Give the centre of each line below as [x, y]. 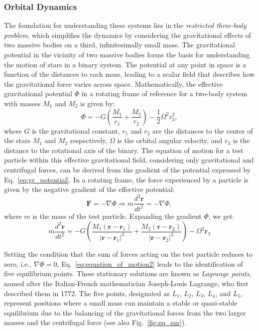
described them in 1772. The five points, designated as [87, 293]
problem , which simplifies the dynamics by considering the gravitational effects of [128, 35]
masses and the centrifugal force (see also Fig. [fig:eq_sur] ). [95, 322]
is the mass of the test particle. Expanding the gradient [117, 216]
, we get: [221, 216]
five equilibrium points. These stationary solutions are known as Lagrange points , [128, 273]
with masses [22, 103]
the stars [17, 140]
